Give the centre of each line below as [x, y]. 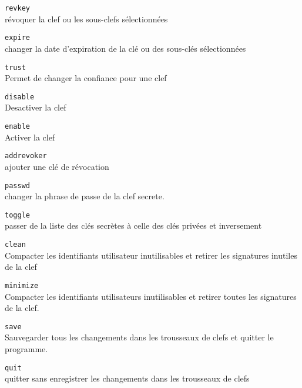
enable [17, 126]
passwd [17, 185]
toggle [17, 215]
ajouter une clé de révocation [57, 166]
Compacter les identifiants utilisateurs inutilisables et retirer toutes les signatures [151, 296]
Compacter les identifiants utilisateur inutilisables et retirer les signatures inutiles [151, 255]
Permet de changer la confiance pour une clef [86, 78]
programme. [26, 348]
